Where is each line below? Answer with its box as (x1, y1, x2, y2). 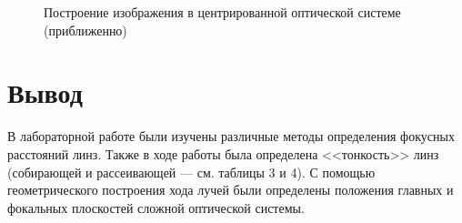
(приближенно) (44, 20, 127, 39)
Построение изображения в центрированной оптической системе (44, 3, 401, 21)
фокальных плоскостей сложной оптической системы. (7, 198, 305, 217)
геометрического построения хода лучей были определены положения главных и (7, 180, 454, 199)
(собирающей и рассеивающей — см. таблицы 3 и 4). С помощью (7, 162, 376, 181)
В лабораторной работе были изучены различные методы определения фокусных (7, 127, 455, 146)
